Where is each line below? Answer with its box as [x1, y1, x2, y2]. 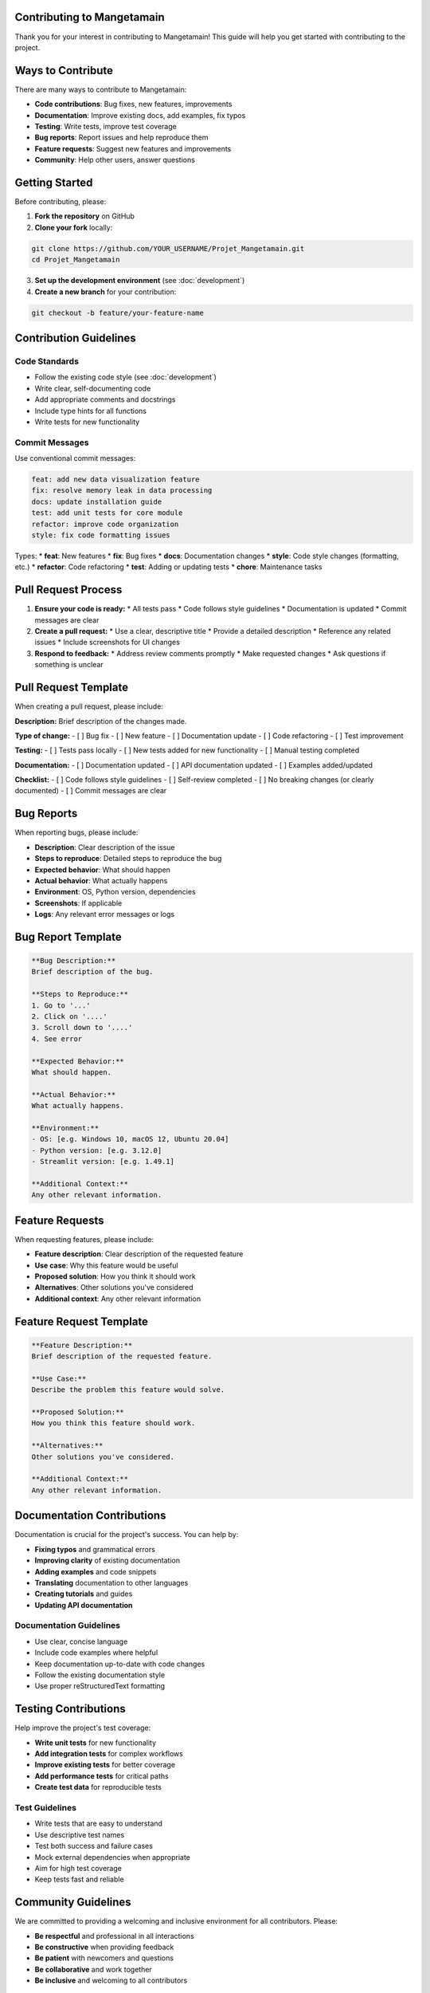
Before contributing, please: [14, 197, 107, 206]
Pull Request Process [14, 583, 123, 597]
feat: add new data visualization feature [31, 475, 200, 484]
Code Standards [14, 356, 80, 367]
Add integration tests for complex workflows [34, 1749, 183, 1759]
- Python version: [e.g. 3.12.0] [31, 1146, 162, 1155]
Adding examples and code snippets [34, 1566, 157, 1576]
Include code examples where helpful [34, 1648, 158, 1657]
